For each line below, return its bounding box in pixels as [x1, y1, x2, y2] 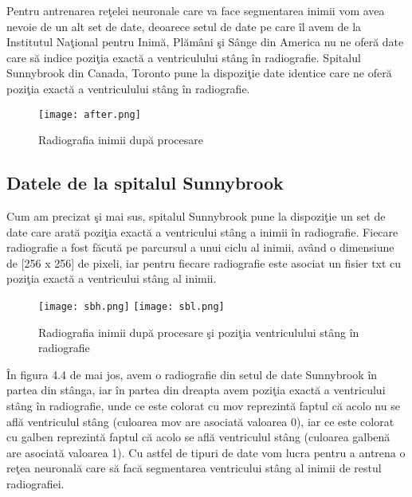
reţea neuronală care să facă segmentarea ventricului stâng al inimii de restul [6, 460, 382, 476]
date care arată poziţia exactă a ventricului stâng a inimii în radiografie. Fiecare [6, 223, 398, 240]
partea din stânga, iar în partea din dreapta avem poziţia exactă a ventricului [6, 382, 386, 398]
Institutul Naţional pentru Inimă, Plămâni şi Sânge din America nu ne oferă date [6, 33, 404, 50]
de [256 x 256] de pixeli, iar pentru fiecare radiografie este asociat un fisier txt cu [6, 254, 402, 271]
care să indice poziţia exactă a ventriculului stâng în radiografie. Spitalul [6, 49, 361, 65]
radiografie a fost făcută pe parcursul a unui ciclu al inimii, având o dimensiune [6, 239, 394, 256]
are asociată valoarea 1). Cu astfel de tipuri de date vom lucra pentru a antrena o [6, 444, 406, 460]
